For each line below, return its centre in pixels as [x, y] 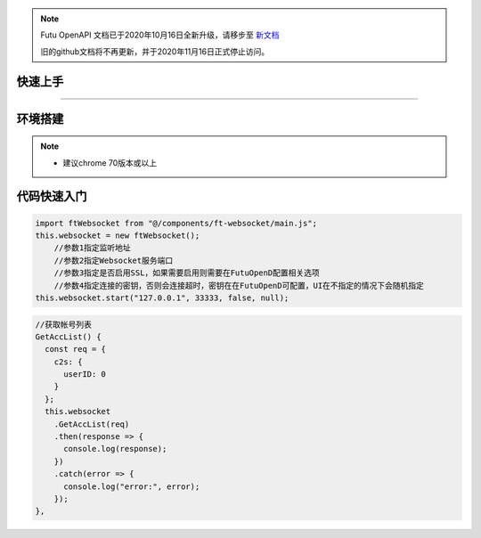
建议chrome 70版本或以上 [110, 163]
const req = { [76, 349]
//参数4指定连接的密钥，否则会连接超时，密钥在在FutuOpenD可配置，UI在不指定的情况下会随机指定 [239, 285]
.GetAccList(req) [92, 424]
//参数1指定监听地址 [92, 248]
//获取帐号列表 [64, 324]
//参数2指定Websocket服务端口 [114, 260]
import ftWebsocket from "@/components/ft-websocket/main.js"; [176, 223]
